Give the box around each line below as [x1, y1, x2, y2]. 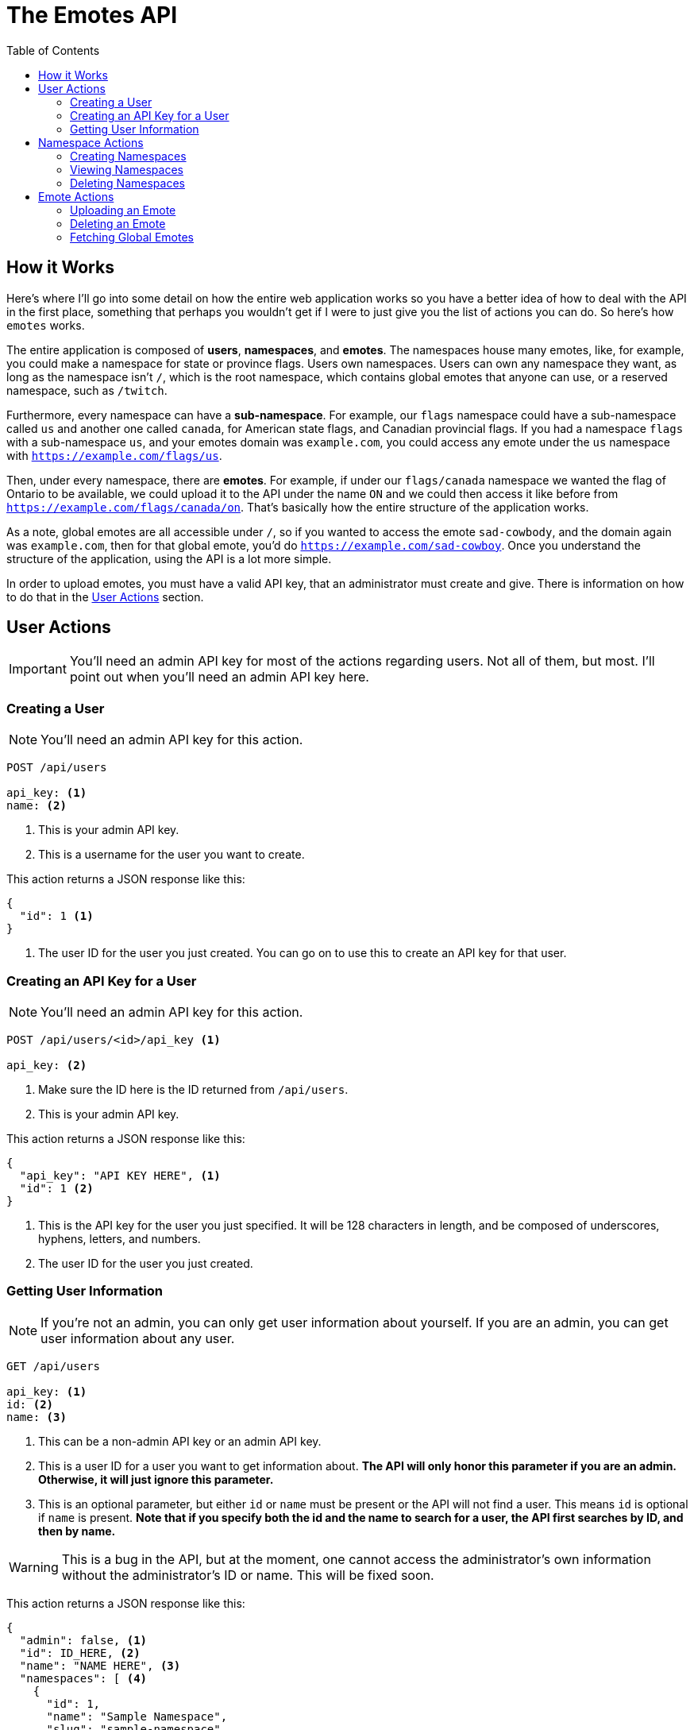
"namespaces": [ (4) [19, 1671, 148, 1685]
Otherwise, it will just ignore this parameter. [38, 1472, 274, 1486]
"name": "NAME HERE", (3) [19, 1659, 181, 1672]
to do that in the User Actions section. [6, 589, 204, 604]
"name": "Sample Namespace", [46, 1709, 228, 1723]
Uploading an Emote [70, 203, 176, 217]
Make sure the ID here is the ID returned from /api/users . [38, 1082, 349, 1096]
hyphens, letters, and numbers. [38, 1231, 201, 1245]
